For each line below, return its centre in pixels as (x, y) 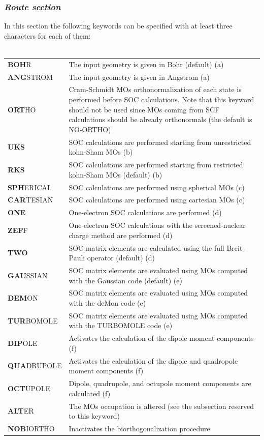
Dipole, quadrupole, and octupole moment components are (160, 383)
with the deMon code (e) (107, 302)
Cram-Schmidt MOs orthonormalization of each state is (155, 89)
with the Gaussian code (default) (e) (125, 280)
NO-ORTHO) (90, 129)
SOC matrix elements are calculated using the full (146, 247)
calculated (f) (90, 393)
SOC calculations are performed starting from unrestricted (160, 142)
